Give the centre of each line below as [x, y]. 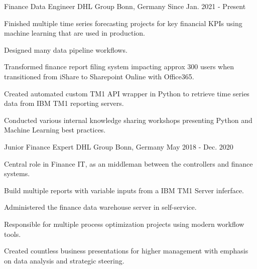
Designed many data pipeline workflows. [66, 49]
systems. [17, 173]
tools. [13, 234]
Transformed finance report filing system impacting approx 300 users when [119, 66]
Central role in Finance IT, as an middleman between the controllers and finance [128, 163]
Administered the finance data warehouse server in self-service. [100, 207]
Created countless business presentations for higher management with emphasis [126, 251]
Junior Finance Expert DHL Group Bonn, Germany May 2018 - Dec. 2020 [119, 146]
